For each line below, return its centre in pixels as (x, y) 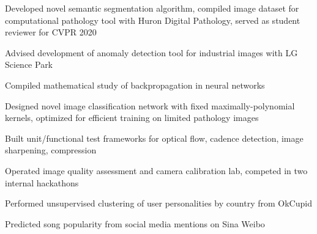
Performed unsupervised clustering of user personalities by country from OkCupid (158, 203)
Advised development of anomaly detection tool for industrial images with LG (151, 52)
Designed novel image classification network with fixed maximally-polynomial (150, 105)
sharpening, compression (51, 150)
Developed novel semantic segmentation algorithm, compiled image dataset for (152, 8)
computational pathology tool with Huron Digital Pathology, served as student (153, 20)
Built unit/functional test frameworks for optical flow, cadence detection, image (154, 138)
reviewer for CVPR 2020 (51, 32)
